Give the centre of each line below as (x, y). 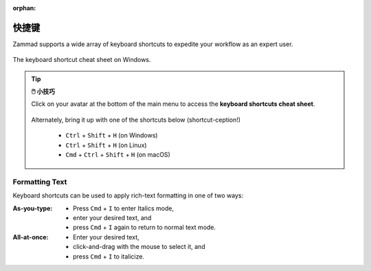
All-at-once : (31, 237)
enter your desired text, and (112, 217)
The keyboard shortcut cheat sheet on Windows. (82, 60)
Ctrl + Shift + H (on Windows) (112, 135)
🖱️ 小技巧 (43, 91)
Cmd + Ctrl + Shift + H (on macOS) (118, 155)
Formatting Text (40, 182)
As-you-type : (33, 208)
